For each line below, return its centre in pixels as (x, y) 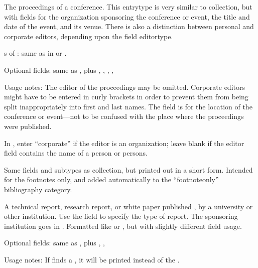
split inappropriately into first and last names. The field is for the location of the (128, 106)
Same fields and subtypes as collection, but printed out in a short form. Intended (128, 169)
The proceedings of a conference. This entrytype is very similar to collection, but (128, 7)
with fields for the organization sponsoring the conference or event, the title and (127, 16)
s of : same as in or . (35, 53)
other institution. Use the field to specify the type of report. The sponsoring (121, 216)
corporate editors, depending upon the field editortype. (89, 36)
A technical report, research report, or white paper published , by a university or (128, 206)
